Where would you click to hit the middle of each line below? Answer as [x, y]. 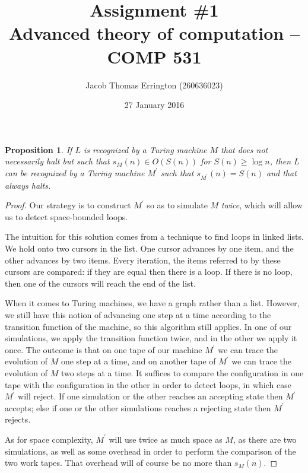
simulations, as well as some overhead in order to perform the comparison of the [150, 451]
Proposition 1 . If [39, 149]
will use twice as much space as [166, 439]
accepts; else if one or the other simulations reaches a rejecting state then [138, 407]
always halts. [28, 185]
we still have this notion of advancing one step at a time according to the [138, 314]
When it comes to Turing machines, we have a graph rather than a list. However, [152, 303]
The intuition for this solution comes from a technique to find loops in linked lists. [154, 236]
